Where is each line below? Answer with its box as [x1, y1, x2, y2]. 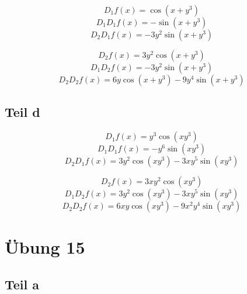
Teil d [5, 103, 40, 121]
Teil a [5, 275, 40, 293]
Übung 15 [5, 235, 85, 259]
